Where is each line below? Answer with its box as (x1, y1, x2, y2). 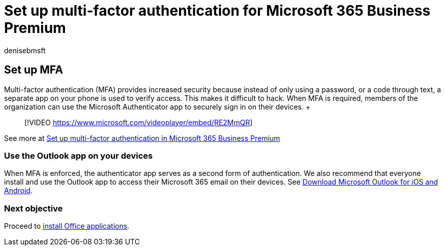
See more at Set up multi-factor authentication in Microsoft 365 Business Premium (4, 133, 280, 142)
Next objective (4, 203, 63, 213)
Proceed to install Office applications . (4, 222, 130, 231)
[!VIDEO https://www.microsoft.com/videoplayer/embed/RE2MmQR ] (24, 118, 253, 127)
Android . (4, 186, 33, 195)
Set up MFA (4, 63, 63, 77)
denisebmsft (4, 46, 46, 55)
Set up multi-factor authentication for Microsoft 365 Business (4, 2, 431, 19)
